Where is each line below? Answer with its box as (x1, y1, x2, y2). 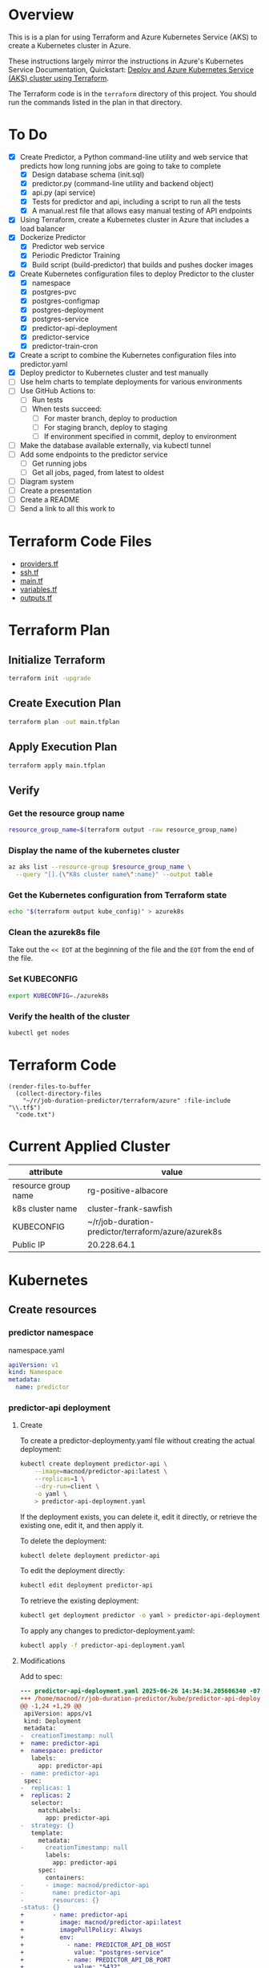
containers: (45, 1873, 86, 1881)
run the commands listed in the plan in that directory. (8, 97, 183, 107)
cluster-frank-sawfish (87, 1202, 173, 1214)
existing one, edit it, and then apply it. (19, 1520, 144, 1530)
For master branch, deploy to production (43, 413, 178, 423)
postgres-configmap (31, 295, 100, 306)
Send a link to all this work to (19, 504, 115, 514)
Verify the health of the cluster (8, 1010, 130, 1022)
